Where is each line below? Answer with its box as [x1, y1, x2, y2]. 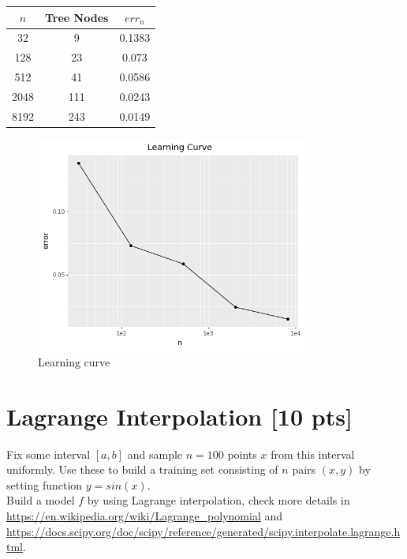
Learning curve [38, 353, 110, 370]
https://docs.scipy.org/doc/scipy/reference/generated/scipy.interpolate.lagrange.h [6, 523, 401, 539]
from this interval [271, 445, 355, 462]
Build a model [6, 492, 75, 508]
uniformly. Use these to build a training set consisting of [6, 461, 278, 478]
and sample [127, 445, 183, 462]
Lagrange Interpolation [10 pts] [6, 400, 353, 432]
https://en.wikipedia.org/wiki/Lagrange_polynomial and [6, 508, 283, 524]
